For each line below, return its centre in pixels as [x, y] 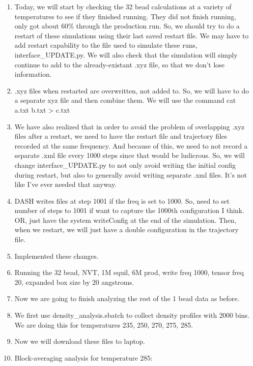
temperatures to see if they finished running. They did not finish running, [125, 16]
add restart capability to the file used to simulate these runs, [106, 45]
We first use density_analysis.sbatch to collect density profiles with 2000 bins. [132, 315]
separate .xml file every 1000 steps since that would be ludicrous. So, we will [130, 155]
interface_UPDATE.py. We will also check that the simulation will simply [126, 54]
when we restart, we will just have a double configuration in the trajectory [126, 229]
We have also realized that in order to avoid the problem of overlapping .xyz [129, 126]
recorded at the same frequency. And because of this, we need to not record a [131, 145]
